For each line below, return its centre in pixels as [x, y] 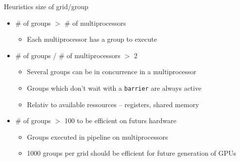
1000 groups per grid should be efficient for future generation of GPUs [132, 153]
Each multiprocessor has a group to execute [92, 39]
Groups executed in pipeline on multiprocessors [97, 137]
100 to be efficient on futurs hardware [120, 121]
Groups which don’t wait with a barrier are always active [114, 88]
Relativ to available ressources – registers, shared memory [113, 104]
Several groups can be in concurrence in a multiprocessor [112, 72]
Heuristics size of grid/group [46, 6]
